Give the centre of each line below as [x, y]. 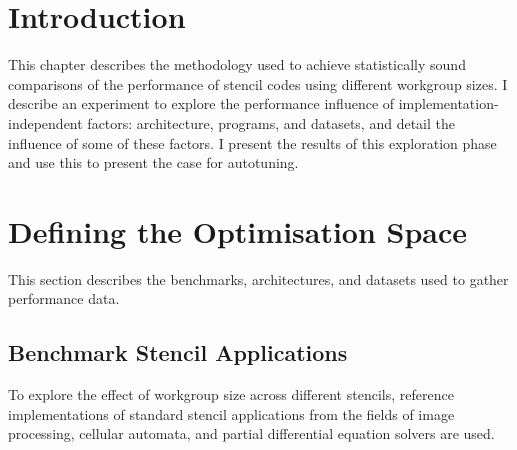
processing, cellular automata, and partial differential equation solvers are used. [251, 433]
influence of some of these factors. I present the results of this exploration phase [252, 142]
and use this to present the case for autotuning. [153, 162]
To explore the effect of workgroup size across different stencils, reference [231, 394]
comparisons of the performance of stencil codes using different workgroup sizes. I [258, 83]
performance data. [64, 298]
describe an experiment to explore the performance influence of [201, 103]
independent [45, 122]
